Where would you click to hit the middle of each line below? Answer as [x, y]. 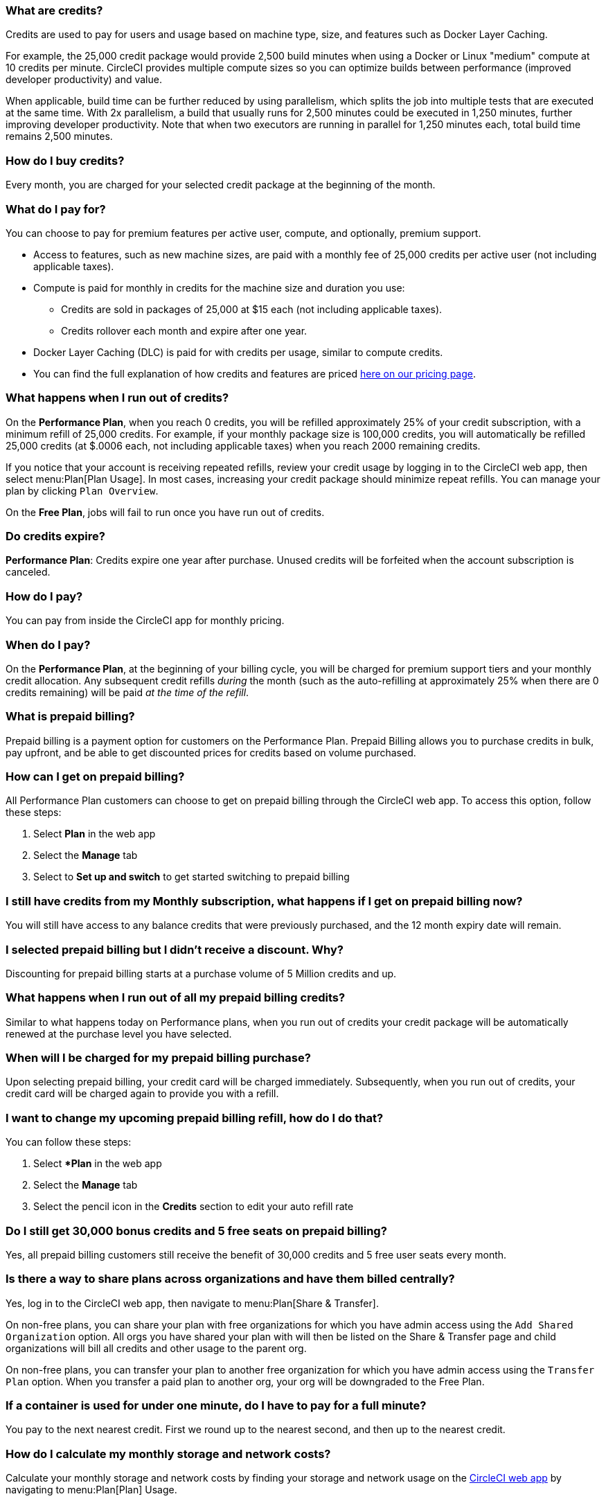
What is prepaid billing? [70, 717]
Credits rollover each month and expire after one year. [184, 330]
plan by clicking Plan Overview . [82, 490]
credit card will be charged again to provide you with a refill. [142, 1094]
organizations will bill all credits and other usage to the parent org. [156, 1348]
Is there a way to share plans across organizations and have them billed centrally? [230, 1279]
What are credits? [54, 10]
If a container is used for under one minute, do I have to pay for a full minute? [216, 1405]
